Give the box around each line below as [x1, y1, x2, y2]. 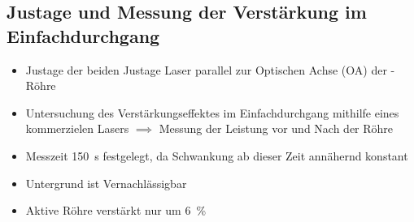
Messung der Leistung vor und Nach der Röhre [159, 120, 394, 137]
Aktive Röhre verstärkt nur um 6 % [25, 202, 207, 219]
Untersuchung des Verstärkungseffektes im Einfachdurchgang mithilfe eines [25, 104, 399, 121]
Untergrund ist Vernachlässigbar [25, 174, 187, 191]
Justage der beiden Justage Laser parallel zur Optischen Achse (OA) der [25, 61, 387, 78]
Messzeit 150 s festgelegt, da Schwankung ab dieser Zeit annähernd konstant [25, 147, 408, 164]
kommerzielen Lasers [25, 120, 129, 137]
